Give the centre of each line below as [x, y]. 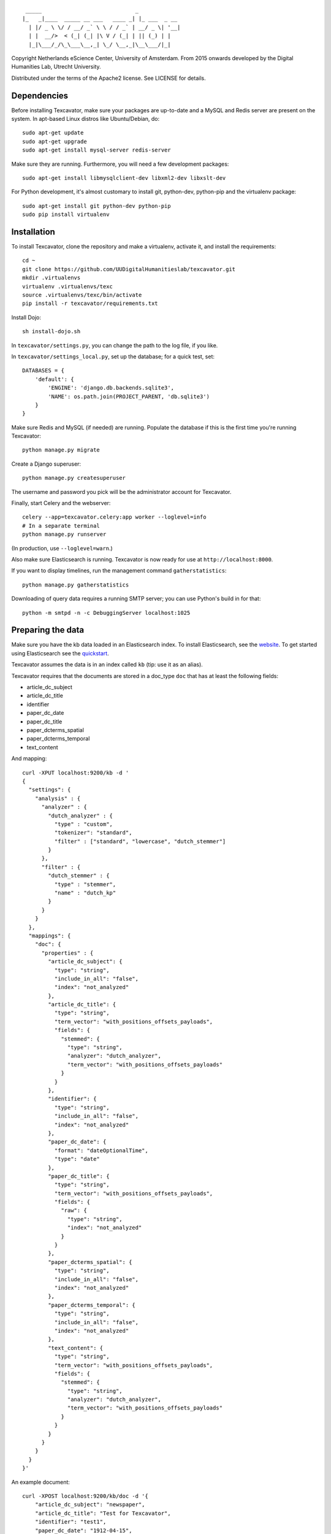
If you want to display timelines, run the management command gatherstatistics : [119, 571]
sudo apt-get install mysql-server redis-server [97, 150]
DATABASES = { [43, 371]
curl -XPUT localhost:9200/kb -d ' [76, 773]
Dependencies [40, 95]
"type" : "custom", [84, 824]
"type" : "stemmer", [85, 884]
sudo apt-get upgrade [55, 141]
